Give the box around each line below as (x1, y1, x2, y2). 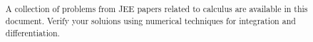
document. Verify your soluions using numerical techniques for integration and (5, 14, 296, 26)
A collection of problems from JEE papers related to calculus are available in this (5, 3, 308, 15)
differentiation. (5, 26, 60, 38)
